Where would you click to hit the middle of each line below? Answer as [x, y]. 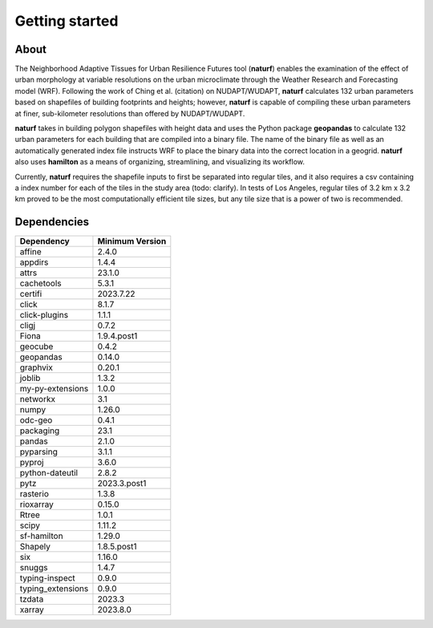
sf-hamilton [41, 536]
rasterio [34, 494]
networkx [38, 399]
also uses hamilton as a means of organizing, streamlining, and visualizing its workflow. [160, 162]
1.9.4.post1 [117, 336]
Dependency [45, 241]
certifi [31, 294]
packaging [40, 431]
